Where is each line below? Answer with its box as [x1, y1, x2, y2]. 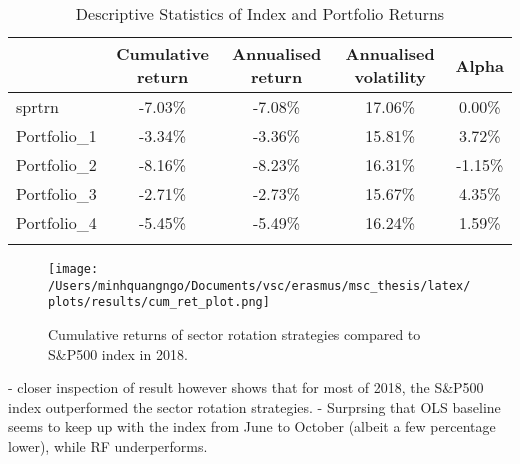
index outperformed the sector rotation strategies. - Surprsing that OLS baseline [8, 396, 501, 417]
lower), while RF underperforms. [8, 435, 208, 456]
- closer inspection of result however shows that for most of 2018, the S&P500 [8, 377, 484, 398]
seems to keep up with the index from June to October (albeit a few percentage [8, 416, 496, 437]
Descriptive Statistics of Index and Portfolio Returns [75, 2, 445, 25]
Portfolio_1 [16, 124, 97, 147]
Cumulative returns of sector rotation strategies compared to [48, 323, 421, 344]
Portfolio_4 [16, 211, 97, 234]
